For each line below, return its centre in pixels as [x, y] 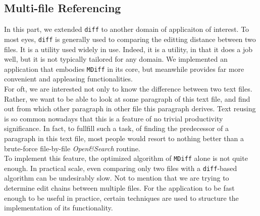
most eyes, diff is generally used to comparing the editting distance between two [130, 39]
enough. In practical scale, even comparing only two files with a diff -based [121, 168]
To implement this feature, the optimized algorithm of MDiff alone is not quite [126, 158]
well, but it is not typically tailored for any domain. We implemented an [116, 59]
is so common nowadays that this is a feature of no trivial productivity [114, 118]
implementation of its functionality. [59, 208]
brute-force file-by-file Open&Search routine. [72, 148]
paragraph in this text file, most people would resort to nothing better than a [124, 138]
